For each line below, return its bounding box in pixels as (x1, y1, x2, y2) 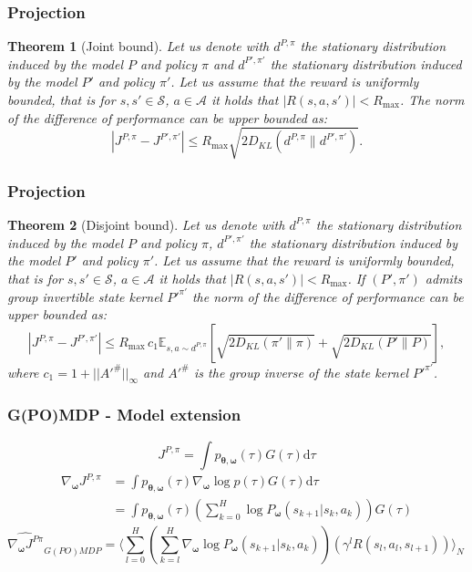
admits (425, 268, 463, 287)
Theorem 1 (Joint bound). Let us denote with (7, 36, 270, 56)
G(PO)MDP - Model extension (7, 403, 241, 426)
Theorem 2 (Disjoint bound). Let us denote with (7, 214, 285, 234)
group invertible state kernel (7, 286, 163, 306)
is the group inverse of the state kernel (194, 362, 408, 381)
